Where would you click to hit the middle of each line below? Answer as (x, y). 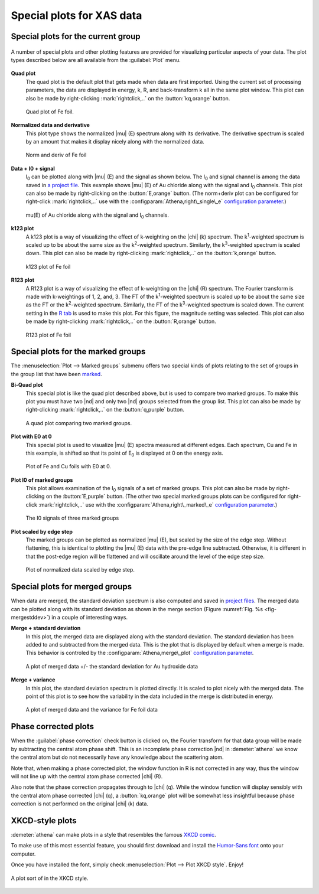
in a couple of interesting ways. (89, 617)
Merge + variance (33, 680)
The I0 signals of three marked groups (72, 518)
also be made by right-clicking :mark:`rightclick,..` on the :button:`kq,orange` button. (128, 98)
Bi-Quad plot (27, 385)
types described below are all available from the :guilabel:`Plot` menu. (96, 60)
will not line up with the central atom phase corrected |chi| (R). (87, 776)
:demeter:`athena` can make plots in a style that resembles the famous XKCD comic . (113, 834)
